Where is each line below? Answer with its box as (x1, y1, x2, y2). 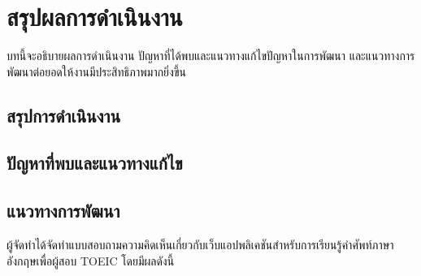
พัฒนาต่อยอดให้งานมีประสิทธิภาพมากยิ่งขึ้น (7, 63, 186, 80)
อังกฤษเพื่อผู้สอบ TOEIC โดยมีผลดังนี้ (7, 252, 175, 269)
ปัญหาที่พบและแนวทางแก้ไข (7, 150, 183, 175)
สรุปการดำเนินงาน (7, 102, 121, 127)
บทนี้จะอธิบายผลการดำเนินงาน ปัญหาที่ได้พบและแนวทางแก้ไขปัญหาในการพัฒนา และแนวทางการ (7, 47, 415, 64)
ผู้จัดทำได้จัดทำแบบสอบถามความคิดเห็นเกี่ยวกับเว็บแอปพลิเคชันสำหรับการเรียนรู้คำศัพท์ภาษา (7, 236, 394, 253)
